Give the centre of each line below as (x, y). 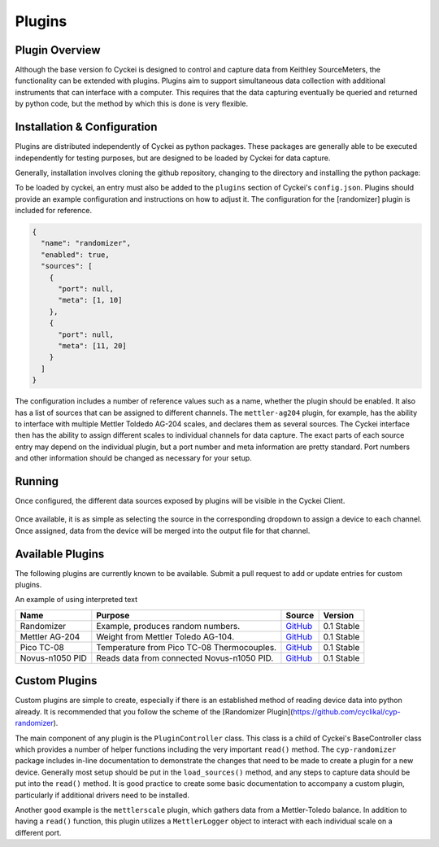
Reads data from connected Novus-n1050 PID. (185, 657)
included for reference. (54, 211)
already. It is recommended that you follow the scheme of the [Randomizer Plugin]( (154, 711)
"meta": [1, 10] (90, 300)
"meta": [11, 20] (93, 345)
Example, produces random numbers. (168, 626)
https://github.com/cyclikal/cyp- (347, 711)
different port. (38, 832)
